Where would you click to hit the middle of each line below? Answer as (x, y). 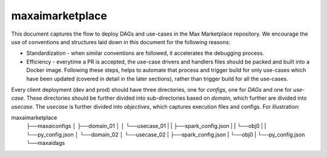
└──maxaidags (46, 143)
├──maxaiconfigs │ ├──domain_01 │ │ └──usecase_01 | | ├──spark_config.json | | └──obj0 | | (146, 126)
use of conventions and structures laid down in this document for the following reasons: (121, 42)
